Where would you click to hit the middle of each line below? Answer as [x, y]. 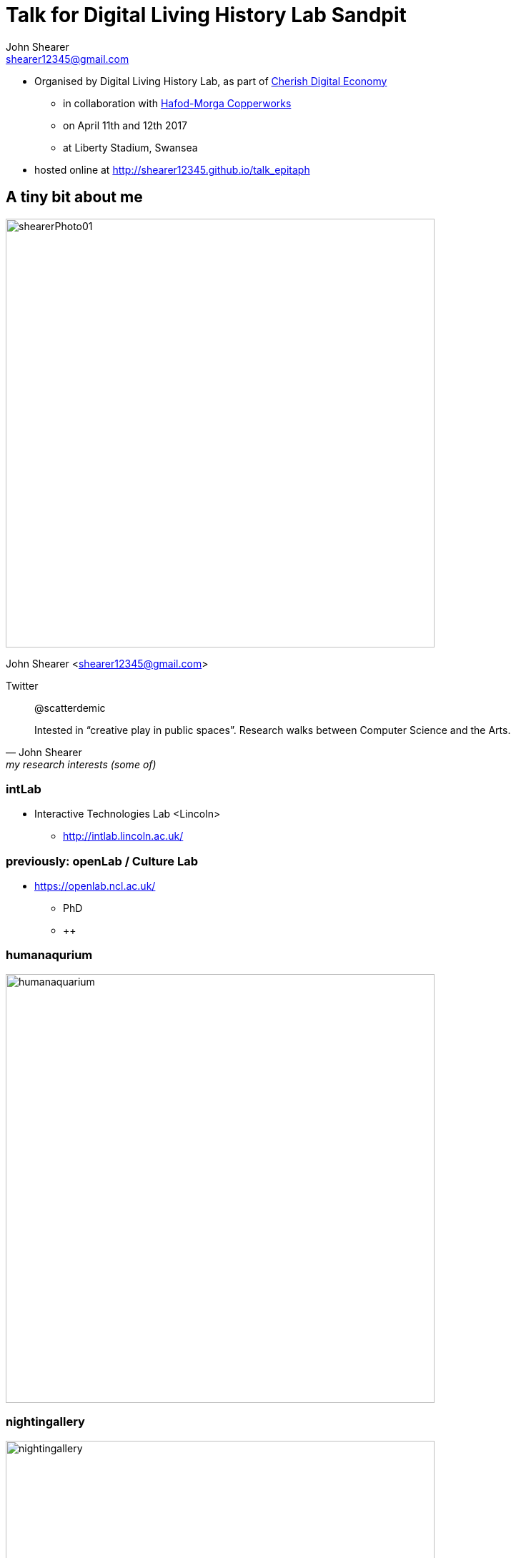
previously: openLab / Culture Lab [102, 861]
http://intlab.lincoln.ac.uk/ [123, 836]
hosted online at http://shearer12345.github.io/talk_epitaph [172, 169]
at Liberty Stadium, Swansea [130, 147]
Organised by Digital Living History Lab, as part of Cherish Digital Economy [211, 81]
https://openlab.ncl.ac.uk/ [95, 886]
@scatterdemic [70, 708]
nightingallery [45, 1422]
